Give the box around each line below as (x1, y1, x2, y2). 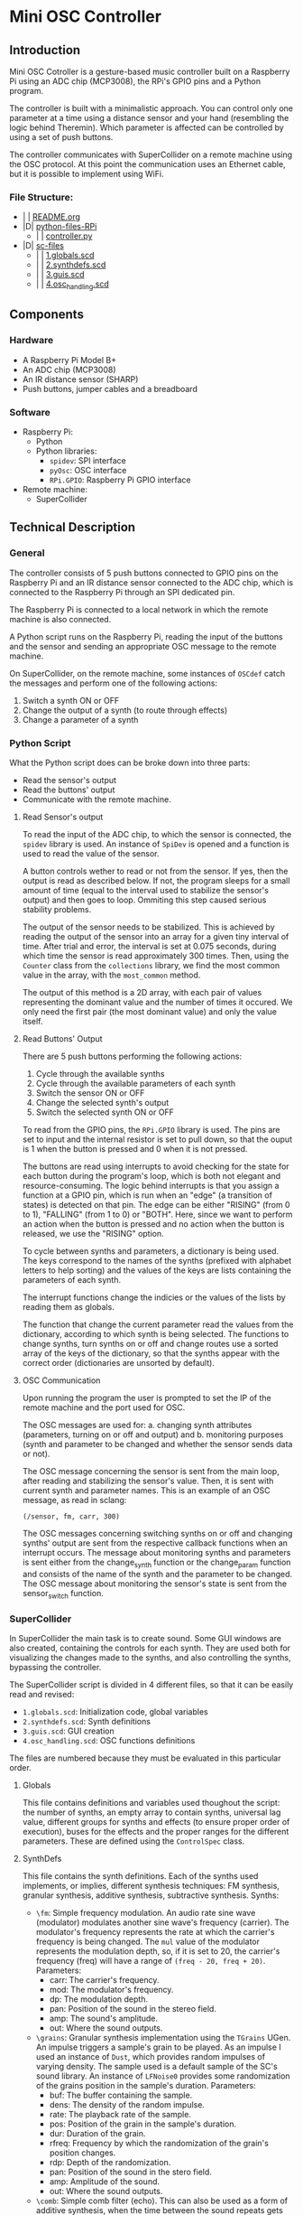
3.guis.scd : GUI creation (22, 1725, 115, 1736)
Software (9, 406, 51, 418)
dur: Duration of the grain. (49, 2127, 146, 2138)
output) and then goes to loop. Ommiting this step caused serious (22, 894, 267, 905)
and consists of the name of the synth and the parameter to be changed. (22, 1568, 293, 1579)
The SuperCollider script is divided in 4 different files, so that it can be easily (9, 1678, 294, 1690)
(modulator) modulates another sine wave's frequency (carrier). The (35, 1917, 289, 1928)
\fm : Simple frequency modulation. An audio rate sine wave (35, 1907, 256, 1918)
